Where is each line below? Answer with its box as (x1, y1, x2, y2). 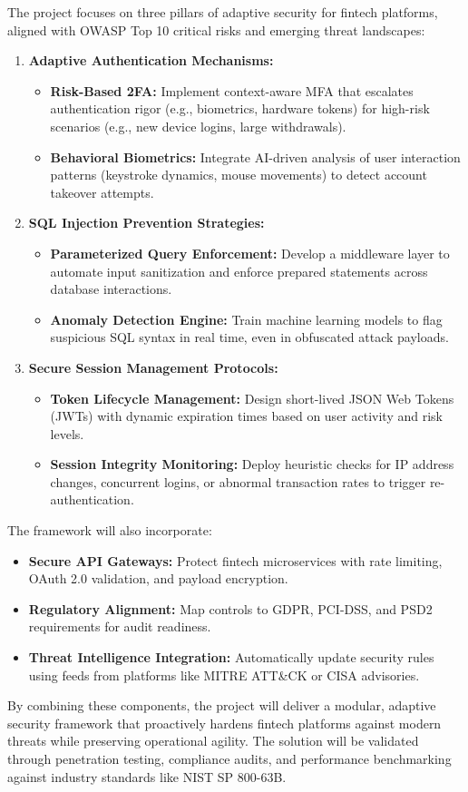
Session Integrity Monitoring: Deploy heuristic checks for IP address (50, 455, 454, 474)
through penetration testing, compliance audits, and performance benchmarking (7, 749, 452, 768)
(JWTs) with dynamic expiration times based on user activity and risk (50, 406, 443, 425)
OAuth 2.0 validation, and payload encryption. (28, 569, 288, 588)
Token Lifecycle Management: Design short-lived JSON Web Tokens (50, 388, 454, 407)
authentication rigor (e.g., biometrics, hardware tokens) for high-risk (50, 99, 430, 118)
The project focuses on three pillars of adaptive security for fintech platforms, (7, 3, 438, 21)
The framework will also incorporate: (7, 521, 212, 540)
